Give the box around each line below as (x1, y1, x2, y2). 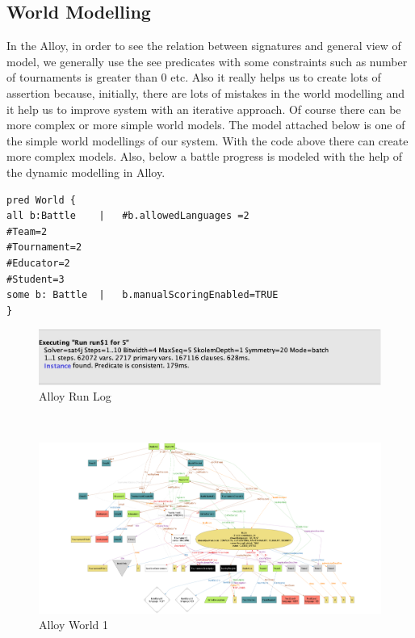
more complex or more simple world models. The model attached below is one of (6, 116, 405, 133)
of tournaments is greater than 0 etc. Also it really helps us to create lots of (6, 69, 381, 86)
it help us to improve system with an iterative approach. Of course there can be (6, 100, 401, 117)
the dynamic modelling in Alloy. (6, 163, 166, 180)
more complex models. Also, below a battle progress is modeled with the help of (6, 148, 403, 165)
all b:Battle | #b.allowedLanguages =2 (6, 210, 249, 222)
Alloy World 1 (39, 616, 109, 633)
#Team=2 (6, 225, 48, 237)
